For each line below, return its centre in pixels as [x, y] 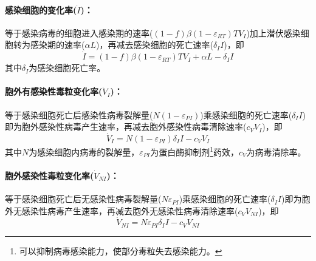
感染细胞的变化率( [41, 9]
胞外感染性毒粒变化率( [50, 175]
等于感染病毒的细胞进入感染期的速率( [79, 32]
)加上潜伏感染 [273, 32]
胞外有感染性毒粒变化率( [54, 91]
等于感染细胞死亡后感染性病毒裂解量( [79, 114]
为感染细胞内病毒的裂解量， [84, 151]
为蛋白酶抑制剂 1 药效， [195, 151]
